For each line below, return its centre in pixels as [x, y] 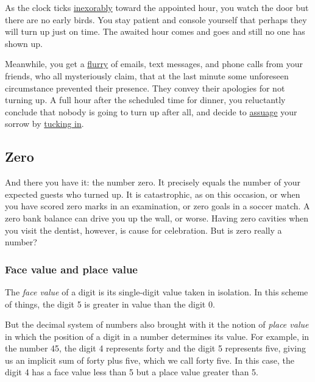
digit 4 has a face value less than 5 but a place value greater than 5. [132, 372]
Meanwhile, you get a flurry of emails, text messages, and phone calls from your [154, 64]
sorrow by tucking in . [44, 124]
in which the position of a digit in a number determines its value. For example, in [157, 336]
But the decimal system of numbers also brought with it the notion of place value [157, 324]
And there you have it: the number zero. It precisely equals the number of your [153, 182]
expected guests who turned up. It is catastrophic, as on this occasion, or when [153, 194]
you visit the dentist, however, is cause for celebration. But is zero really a [143, 230]
